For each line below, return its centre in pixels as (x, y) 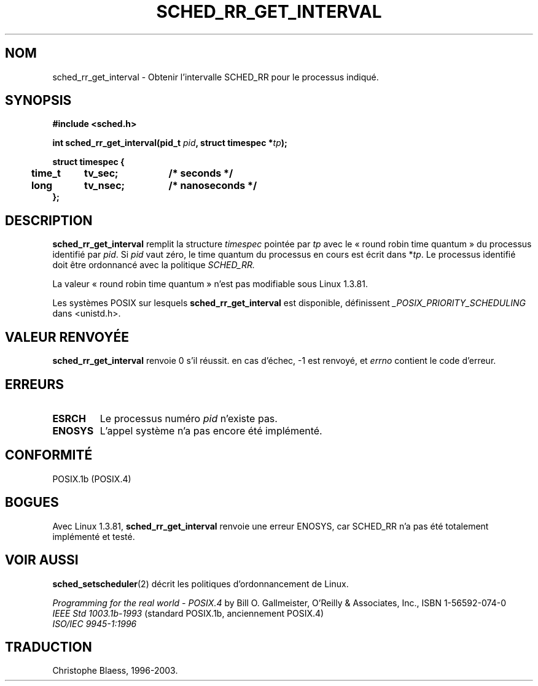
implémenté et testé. (94, 536)
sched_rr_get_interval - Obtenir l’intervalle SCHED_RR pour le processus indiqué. (216, 77)
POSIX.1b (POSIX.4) (92, 479)
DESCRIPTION (49, 220)
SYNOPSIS (38, 101)
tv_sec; (101, 173)
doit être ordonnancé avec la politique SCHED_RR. (154, 265)
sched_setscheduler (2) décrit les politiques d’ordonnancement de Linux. (201, 584)
